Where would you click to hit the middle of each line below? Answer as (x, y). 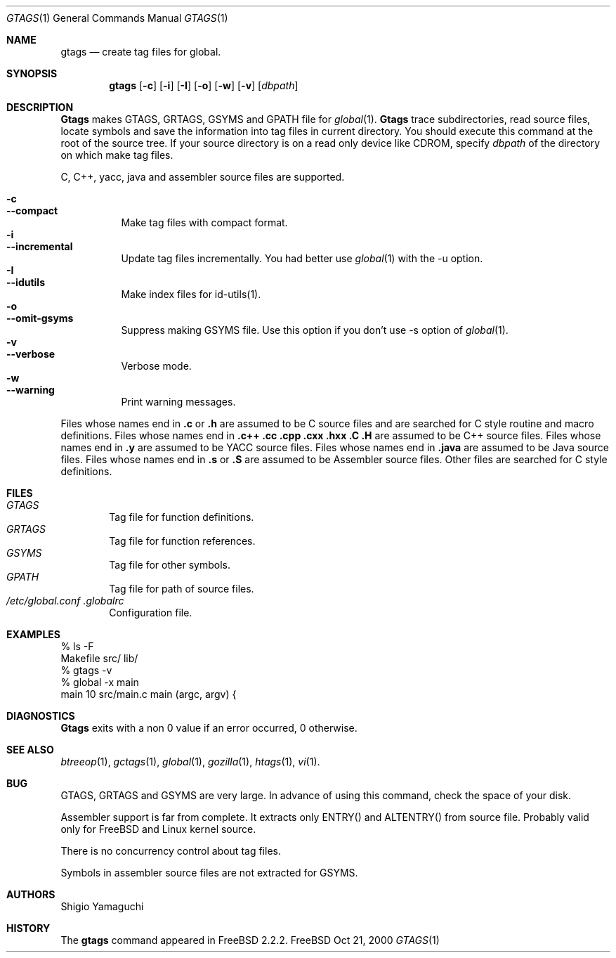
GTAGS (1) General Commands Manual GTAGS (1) (117, 18)
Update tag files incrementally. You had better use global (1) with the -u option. (302, 258)
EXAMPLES (33, 634)
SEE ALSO (30, 750)
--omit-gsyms (40, 318)
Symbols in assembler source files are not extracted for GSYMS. (209, 873)
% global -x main (100, 682)
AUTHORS (31, 894)
